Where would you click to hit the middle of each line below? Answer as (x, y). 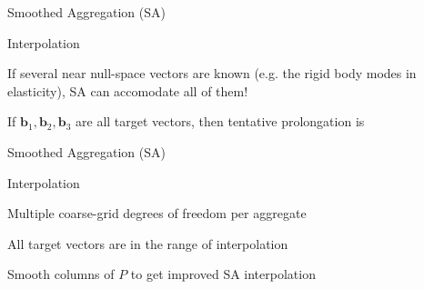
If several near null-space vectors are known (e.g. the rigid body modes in (212, 73)
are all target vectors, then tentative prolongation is (220, 121)
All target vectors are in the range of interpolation (148, 243)
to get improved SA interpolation (223, 274)
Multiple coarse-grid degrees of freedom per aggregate (157, 213)
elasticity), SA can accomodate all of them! (128, 90)
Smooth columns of (61, 274)
